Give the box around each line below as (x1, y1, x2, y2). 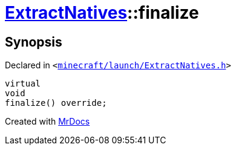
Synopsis (5, 34, 62, 50)
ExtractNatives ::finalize (5, 2, 199, 23)
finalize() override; (5, 98, 107, 108)
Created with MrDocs (5, 116, 90, 127)
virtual (5, 79, 41, 89)
